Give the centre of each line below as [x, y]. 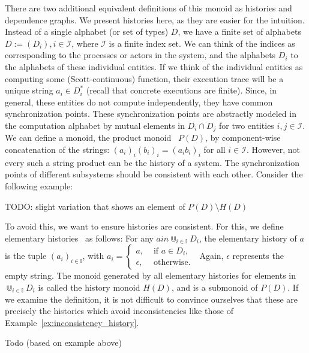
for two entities [247, 125]
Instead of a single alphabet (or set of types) [87, 31]
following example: [39, 185]
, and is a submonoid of [214, 287]
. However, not [273, 149]
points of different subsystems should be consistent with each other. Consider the [154, 174]
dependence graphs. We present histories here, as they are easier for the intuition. [155, 19]
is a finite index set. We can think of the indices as [202, 43]
